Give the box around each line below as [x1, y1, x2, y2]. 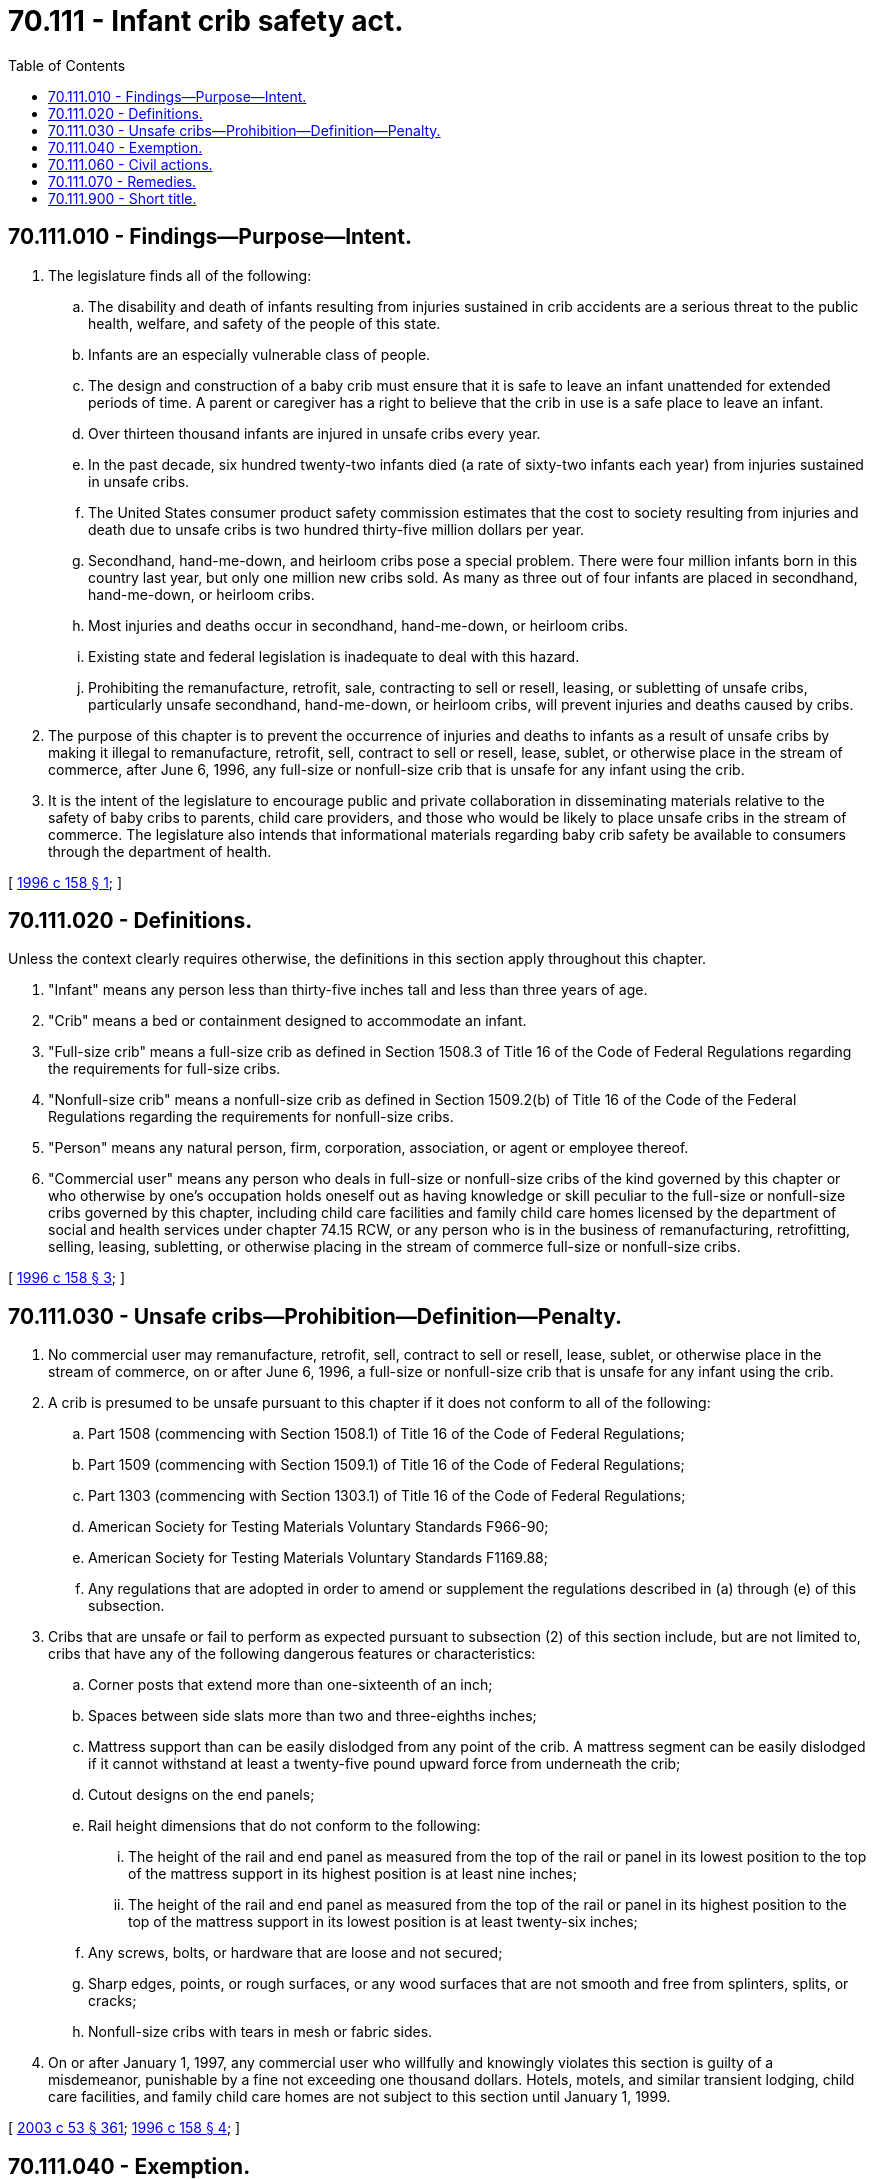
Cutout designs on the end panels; [88, 1786, 315, 1804]
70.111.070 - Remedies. [48, 172, 197, 190]
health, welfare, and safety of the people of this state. [88, 314, 441, 332]
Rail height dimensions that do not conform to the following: [88, 1817, 481, 1835]
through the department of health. [48, 842, 272, 860]
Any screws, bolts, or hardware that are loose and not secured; [88, 1944, 503, 1962]
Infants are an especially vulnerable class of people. [88, 345, 431, 363]
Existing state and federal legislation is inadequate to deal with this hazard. [88, 647, 580, 665]
